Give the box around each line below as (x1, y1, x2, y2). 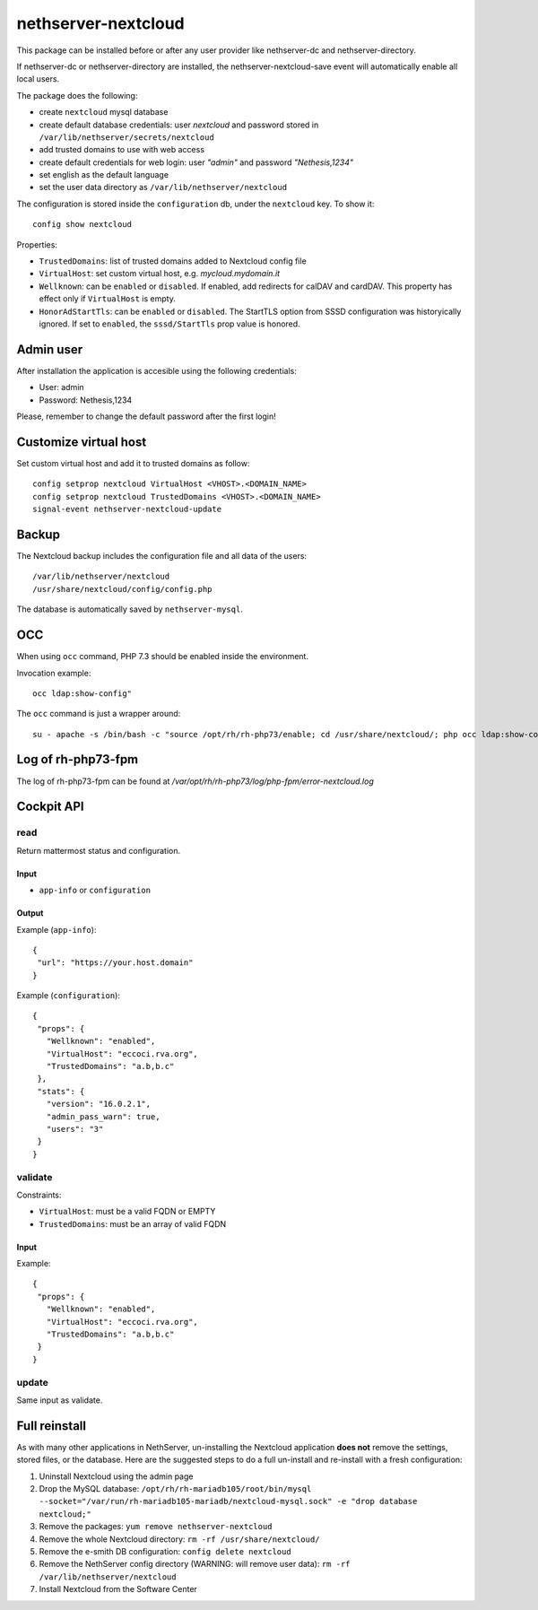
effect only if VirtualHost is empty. (39, 293, 177, 304)
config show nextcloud (32, 220, 133, 230)
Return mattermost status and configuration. (16, 845, 181, 856)
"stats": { (37, 1086, 85, 1096)
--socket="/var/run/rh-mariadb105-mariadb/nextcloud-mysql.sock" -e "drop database (39, 1496, 418, 1507)
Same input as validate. (16, 1395, 103, 1405)
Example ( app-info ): (16, 924, 97, 935)
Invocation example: (16, 667, 91, 678)
